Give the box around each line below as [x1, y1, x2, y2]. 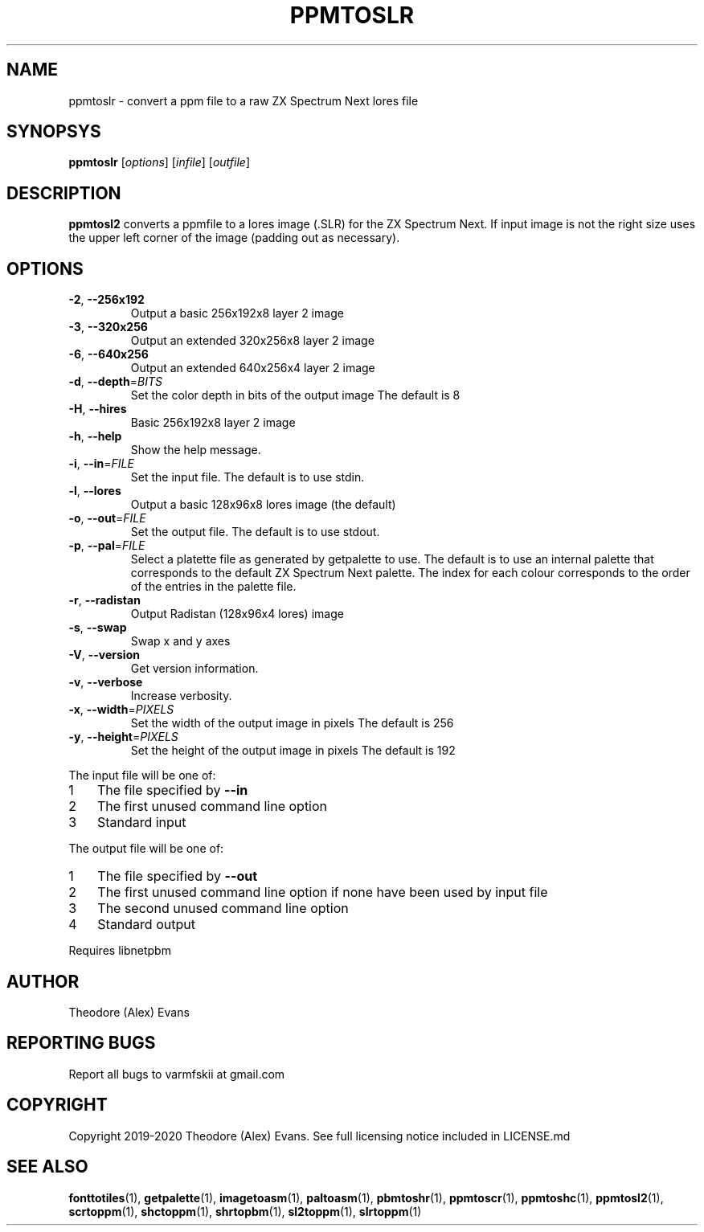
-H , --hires [68, 402, 127, 416]
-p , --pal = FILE [68, 538, 145, 553]
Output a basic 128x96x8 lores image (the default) [130, 497, 396, 512]
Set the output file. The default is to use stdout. [130, 525, 380, 539]
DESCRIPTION [6, 182, 121, 203]
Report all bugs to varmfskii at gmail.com [68, 1066, 285, 1081]
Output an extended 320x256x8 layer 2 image [130, 334, 375, 348]
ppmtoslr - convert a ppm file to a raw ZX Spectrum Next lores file [68, 93, 419, 108]
